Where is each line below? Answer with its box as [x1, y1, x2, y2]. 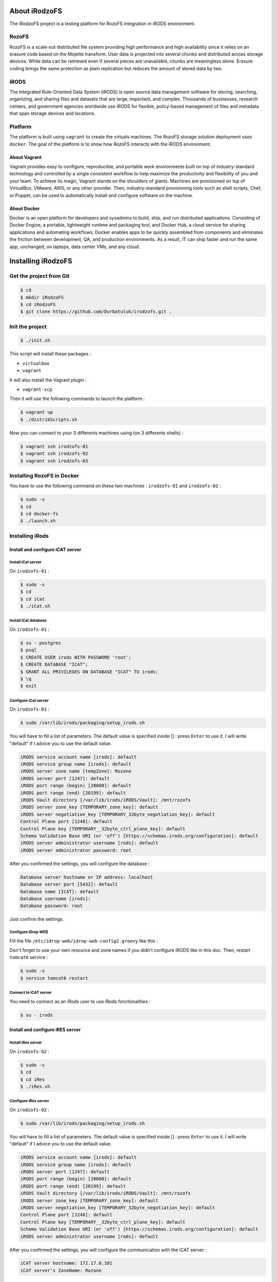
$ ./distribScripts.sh [20, 416, 77, 423]
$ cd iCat [20, 596, 45, 602]
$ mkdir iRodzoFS [20, 294, 64, 300]
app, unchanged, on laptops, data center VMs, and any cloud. [9, 244, 141, 250]
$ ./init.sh [20, 337, 51, 344]
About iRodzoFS [9, 7, 63, 15]
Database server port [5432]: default [20, 882, 118, 887]
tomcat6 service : [9, 954, 48, 960]
